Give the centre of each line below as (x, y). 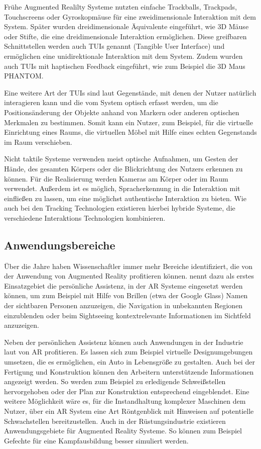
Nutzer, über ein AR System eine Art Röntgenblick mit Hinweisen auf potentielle (129, 411)
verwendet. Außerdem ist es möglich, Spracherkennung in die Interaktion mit (122, 188)
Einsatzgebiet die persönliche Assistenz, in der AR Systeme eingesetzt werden (123, 285)
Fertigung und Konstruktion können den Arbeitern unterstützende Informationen (129, 371)
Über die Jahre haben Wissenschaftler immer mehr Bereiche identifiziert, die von (128, 266)
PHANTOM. (24, 76)
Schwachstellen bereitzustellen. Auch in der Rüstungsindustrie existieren (115, 421)
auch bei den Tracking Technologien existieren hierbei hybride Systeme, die (120, 208)
